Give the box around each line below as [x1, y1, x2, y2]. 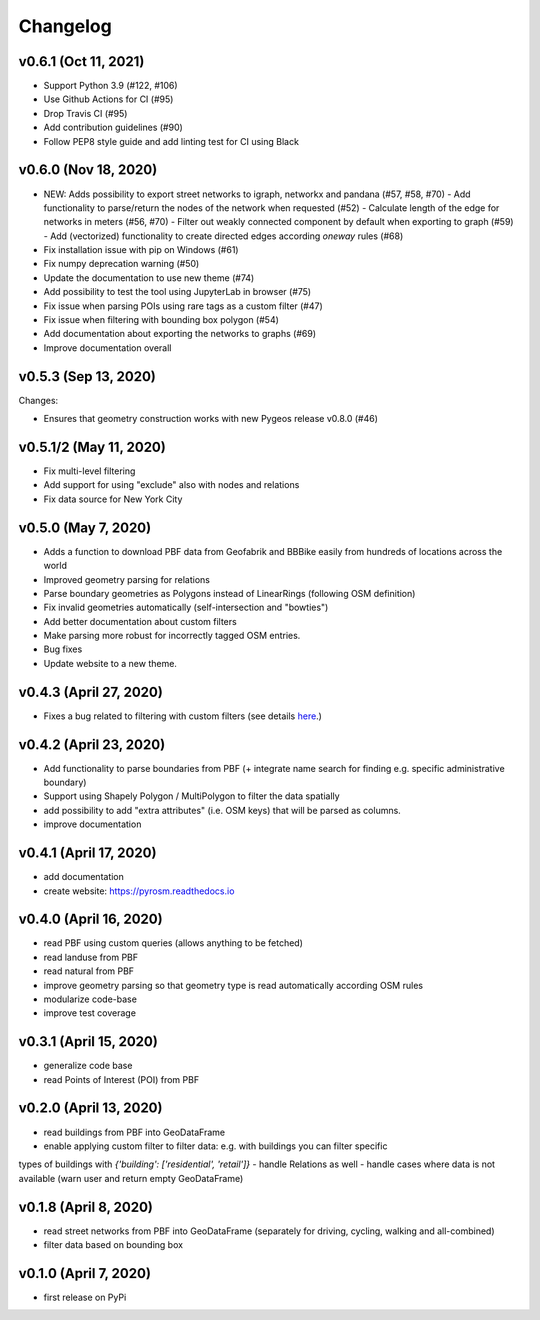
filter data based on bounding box [43, 1239, 184, 1251]
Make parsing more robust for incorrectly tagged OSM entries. [43, 630, 301, 642]
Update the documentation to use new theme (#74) [43, 271, 255, 284]
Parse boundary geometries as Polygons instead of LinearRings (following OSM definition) [43, 587, 416, 599]
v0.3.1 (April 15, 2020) [18, 1033, 159, 1050]
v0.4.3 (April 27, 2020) [18, 683, 164, 700]
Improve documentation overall [43, 341, 172, 354]
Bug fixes [43, 643, 83, 655]
